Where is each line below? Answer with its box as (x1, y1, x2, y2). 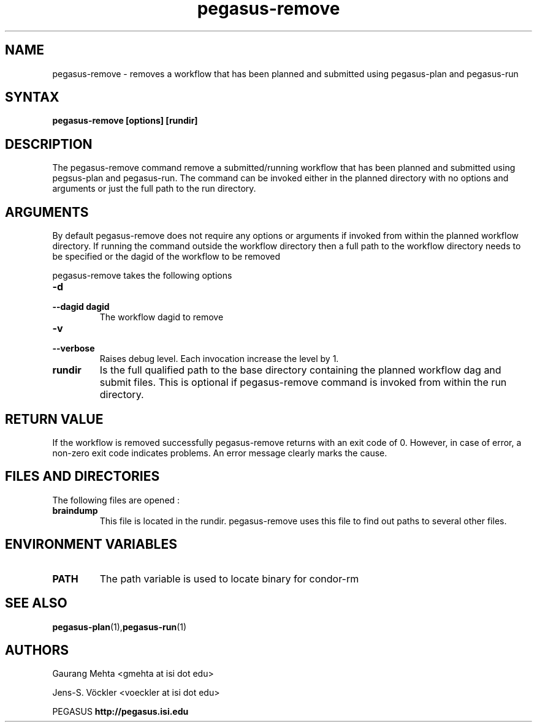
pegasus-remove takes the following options (52, 270, 232, 281)
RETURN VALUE (5, 411, 104, 427)
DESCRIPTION (5, 136, 93, 152)
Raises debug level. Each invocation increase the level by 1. (99, 353, 339, 364)
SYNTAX (5, 89, 59, 105)
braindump (52, 505, 98, 516)
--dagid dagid (52, 301, 110, 312)
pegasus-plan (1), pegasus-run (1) (52, 621, 187, 632)
